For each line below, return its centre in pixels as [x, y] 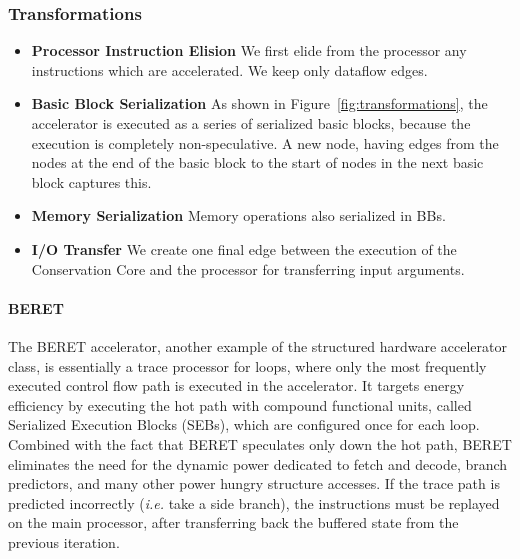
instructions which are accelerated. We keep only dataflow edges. [229, 69]
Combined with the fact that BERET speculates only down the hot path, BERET [260, 443]
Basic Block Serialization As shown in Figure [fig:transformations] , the [259, 103]
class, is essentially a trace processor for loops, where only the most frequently [247, 365]
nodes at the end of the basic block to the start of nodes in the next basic [257, 162]
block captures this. [91, 181]
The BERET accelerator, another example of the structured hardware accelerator [257, 345]
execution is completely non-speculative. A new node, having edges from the [265, 142]
